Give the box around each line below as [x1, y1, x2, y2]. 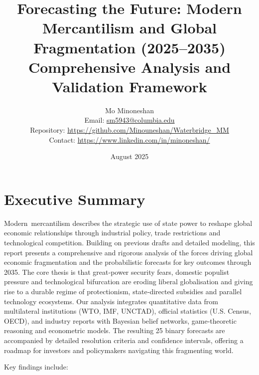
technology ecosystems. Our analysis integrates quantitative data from [4, 296, 218, 306]
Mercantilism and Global [42, 17, 217, 38]
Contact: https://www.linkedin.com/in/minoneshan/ [49, 134, 210, 145]
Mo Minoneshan [105, 105, 154, 115]
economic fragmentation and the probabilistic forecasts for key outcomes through [4, 257, 252, 267]
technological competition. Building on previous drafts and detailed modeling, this [4, 237, 255, 247]
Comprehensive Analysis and [28, 56, 231, 77]
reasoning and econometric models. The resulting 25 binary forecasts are [4, 325, 225, 336]
